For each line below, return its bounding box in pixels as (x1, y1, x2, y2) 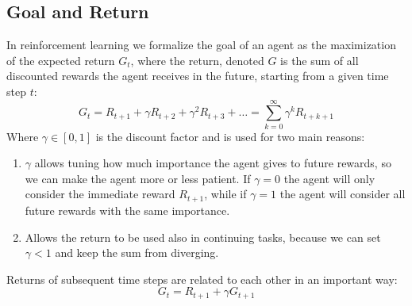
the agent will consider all (279, 186, 406, 202)
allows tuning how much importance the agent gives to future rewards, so (34, 155, 391, 171)
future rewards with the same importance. (25, 201, 230, 218)
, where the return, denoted (130, 52, 264, 68)
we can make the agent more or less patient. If (25, 170, 251, 186)
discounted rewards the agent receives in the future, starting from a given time (6, 67, 389, 84)
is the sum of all (280, 52, 359, 68)
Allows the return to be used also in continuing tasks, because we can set (25, 228, 381, 245)
